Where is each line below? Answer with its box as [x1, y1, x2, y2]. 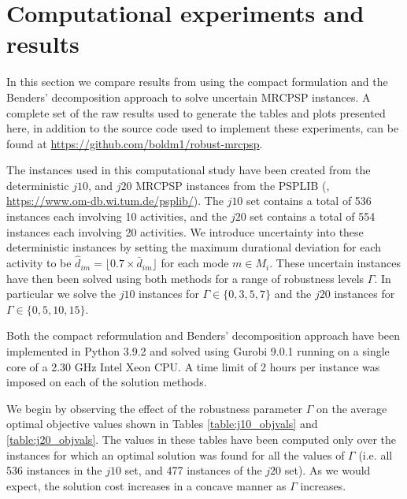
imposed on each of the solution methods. [6, 374, 207, 390]
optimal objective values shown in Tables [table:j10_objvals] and [6, 415, 318, 432]
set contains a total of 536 [246, 192, 372, 209]
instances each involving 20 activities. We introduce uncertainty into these [6, 223, 364, 240]
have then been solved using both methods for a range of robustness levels [6, 270, 364, 286]
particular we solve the [6, 285, 116, 302]
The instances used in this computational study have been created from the [6, 162, 371, 178]
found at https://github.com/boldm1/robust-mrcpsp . [6, 135, 263, 151]
